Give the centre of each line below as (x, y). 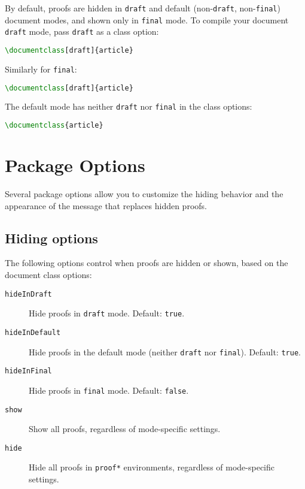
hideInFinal (28, 371)
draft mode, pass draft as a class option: (82, 31)
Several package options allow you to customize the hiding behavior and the (144, 194)
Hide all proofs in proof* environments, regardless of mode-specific (152, 467)
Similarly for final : (41, 69)
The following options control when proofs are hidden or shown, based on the (147, 263)
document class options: (48, 275)
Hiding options (51, 238)
